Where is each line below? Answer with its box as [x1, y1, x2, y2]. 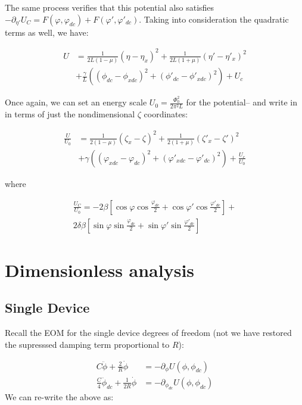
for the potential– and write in [186, 96, 297, 108]
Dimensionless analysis [5, 257, 195, 282]
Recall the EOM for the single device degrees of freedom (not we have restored [5, 326, 292, 339]
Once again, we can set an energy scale [5, 96, 147, 108]
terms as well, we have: [5, 26, 89, 38]
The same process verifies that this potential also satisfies [5, 1, 214, 13]
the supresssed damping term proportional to [5, 338, 170, 350]
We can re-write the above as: [5, 391, 114, 403]
